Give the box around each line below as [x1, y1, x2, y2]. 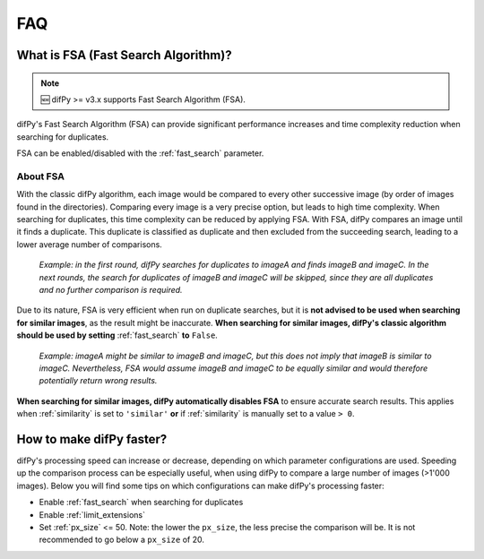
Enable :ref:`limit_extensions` [39, 509, 145, 520]
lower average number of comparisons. [16, 238, 163, 250]
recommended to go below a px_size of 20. [39, 534, 205, 546]
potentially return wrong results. [39, 375, 158, 386]
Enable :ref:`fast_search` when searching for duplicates [39, 497, 244, 508]
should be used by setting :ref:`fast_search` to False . [16, 330, 219, 340]
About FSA [16, 170, 65, 183]
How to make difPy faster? [16, 431, 168, 447]
